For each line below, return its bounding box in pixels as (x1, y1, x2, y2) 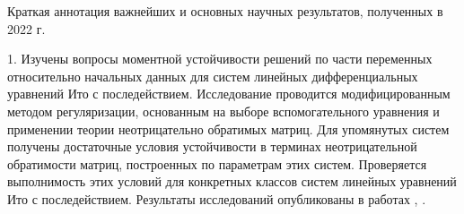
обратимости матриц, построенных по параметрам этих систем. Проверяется (7, 154, 427, 173)
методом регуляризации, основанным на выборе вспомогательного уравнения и (7, 101, 440, 120)
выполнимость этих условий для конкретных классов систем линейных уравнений (7, 172, 457, 191)
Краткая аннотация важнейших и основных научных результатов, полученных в (7, 2, 443, 20)
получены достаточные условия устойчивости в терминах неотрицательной (7, 137, 417, 156)
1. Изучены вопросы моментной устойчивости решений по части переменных (7, 49, 433, 68)
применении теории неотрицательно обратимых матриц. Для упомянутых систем (7, 119, 450, 138)
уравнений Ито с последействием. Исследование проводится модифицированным (7, 84, 451, 103)
